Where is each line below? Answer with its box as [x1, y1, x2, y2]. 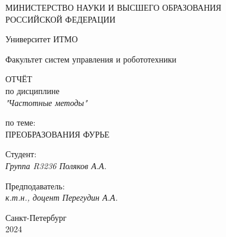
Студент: [5, 148, 37, 160]
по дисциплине [5, 84, 60, 96]
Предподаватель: [5, 179, 65, 192]
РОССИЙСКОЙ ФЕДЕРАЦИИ [5, 13, 116, 25]
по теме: [5, 116, 36, 129]
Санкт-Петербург [5, 211, 67, 223]
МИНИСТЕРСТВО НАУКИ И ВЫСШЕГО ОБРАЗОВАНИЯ [5, 1, 222, 13]
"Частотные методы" [5, 96, 88, 108]
